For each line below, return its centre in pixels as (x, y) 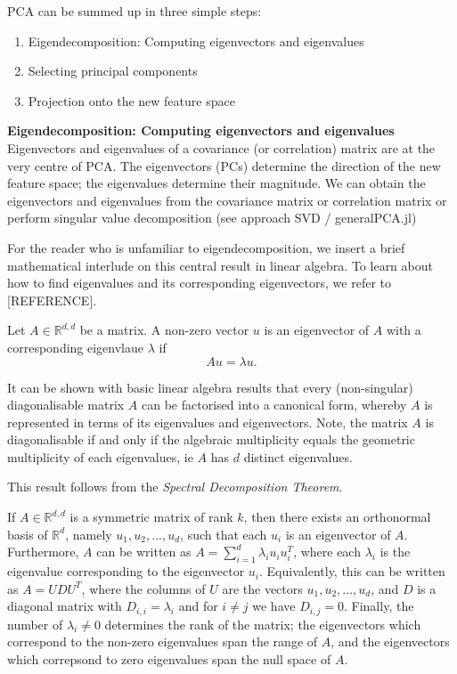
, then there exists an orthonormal (337, 517)
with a (404, 330)
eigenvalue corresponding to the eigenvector (126, 571)
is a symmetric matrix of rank (151, 517)
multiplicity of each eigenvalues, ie (100, 456)
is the (395, 552)
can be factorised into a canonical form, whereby (274, 405)
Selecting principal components (113, 71)
